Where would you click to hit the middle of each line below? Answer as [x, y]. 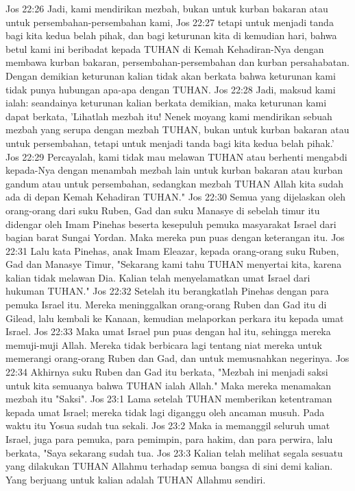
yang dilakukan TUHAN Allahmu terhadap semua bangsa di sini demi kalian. [169, 466]
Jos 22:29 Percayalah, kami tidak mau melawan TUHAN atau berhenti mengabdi [176, 156]
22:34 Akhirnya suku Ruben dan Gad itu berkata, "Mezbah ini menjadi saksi [167, 372]
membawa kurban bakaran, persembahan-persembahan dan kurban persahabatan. [177, 62]
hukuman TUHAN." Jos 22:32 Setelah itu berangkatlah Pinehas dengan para [167, 291]
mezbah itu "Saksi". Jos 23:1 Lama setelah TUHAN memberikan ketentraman [169, 399]
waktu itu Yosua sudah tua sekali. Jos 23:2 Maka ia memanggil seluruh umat [168, 425]
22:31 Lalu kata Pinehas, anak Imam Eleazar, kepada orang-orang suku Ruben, [172, 250]
